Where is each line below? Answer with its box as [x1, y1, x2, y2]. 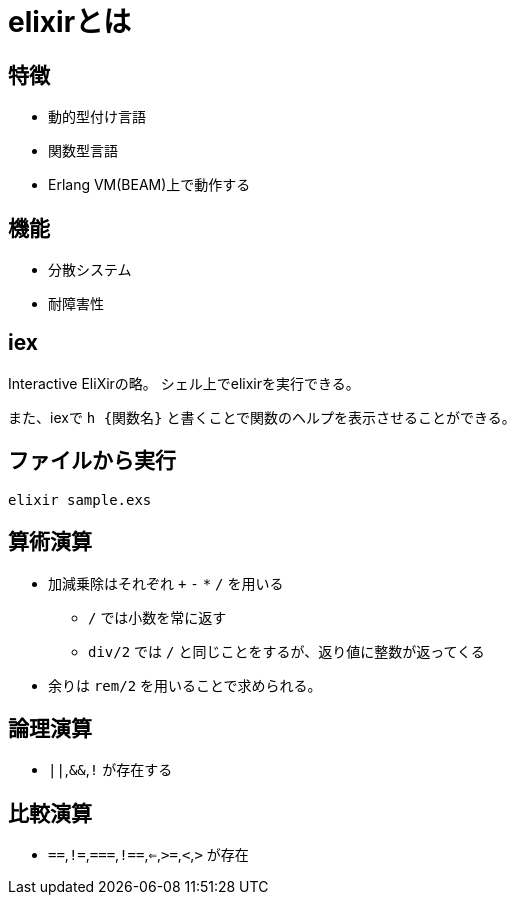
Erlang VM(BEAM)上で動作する [48, 176, 251, 194]
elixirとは [8, 5, 132, 39]
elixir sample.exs [8, 491, 152, 508]
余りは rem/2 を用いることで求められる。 [48, 676, 322, 694]
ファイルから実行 [8, 448, 176, 474]
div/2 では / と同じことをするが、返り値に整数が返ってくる [88, 642, 485, 660]
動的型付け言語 [48, 108, 146, 126]
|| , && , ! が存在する [48, 761, 173, 779]
